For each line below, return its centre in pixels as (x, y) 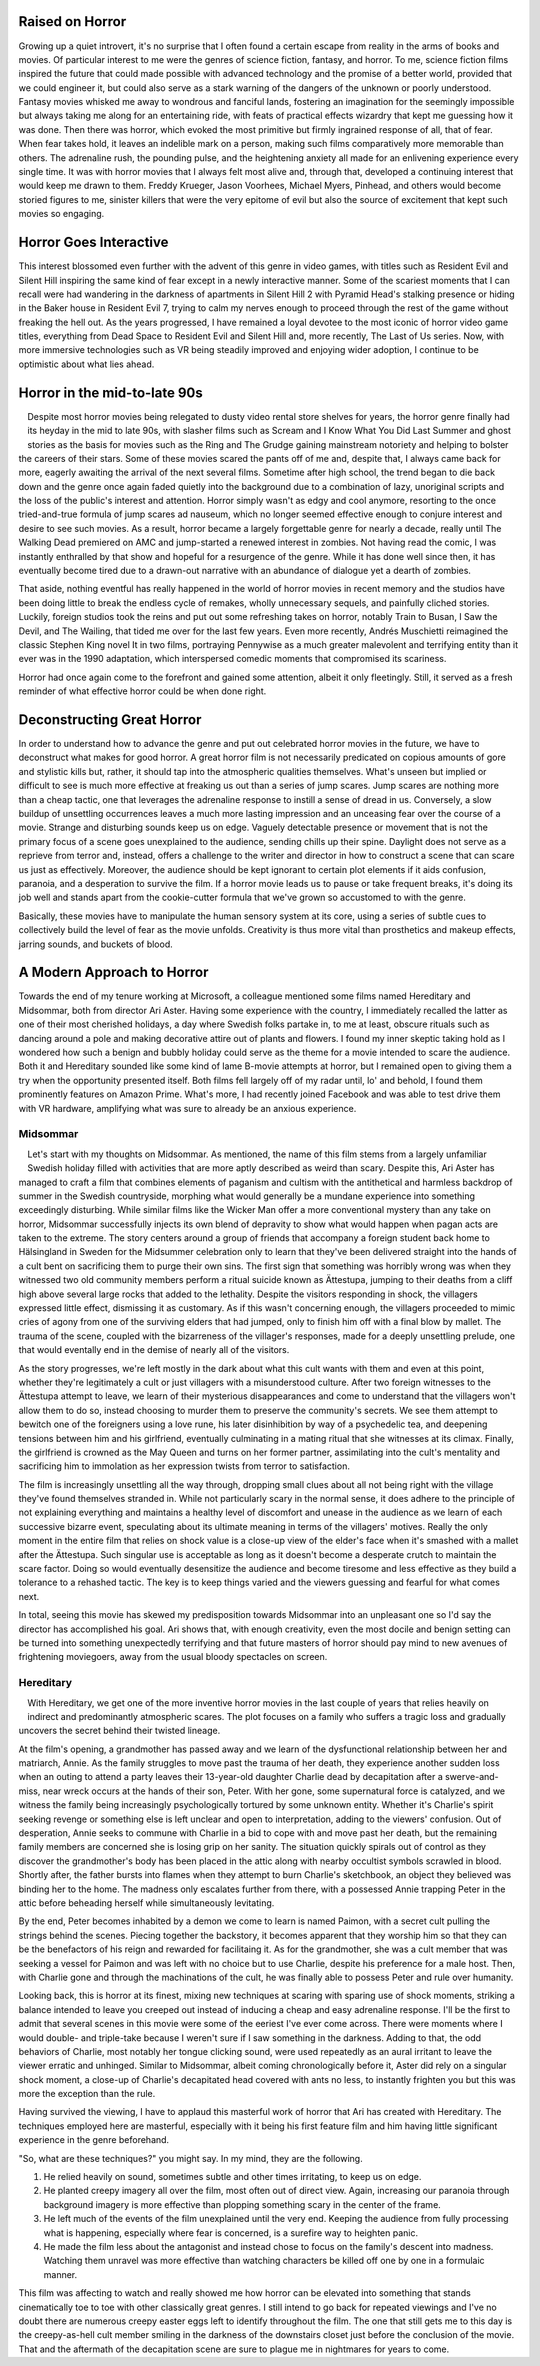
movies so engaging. (61, 214)
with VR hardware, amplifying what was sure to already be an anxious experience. (187, 1108)
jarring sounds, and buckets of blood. (96, 944)
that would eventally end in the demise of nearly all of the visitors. (154, 1350)
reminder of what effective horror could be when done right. (142, 691)
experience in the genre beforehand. (94, 2140)
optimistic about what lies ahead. (86, 364)
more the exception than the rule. (87, 2094)
